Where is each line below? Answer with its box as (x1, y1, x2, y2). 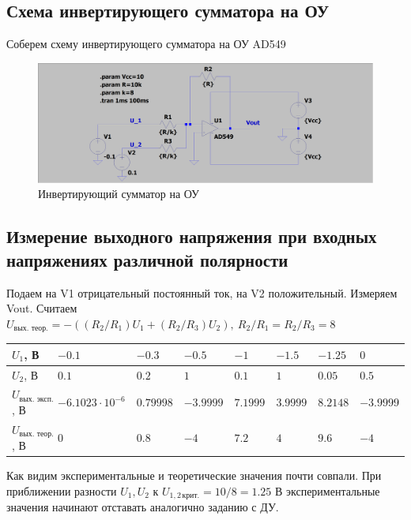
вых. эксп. (19, 395, 54, 403)
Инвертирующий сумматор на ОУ (38, 185, 199, 202)
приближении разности (6, 482, 117, 499)
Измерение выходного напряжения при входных (6, 224, 377, 249)
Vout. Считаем (6, 300, 77, 316)
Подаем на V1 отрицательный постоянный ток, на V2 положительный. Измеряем (6, 284, 398, 301)
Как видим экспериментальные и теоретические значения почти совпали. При (6, 467, 382, 484)
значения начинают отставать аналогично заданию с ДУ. (6, 499, 279, 515)
